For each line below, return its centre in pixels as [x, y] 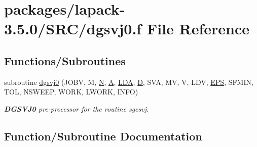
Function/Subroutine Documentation [103, 136]
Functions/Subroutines [65, 60]
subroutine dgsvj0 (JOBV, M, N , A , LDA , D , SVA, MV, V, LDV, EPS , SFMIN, [129, 82]
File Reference [198, 29]
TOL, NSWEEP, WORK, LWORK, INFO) [71, 92]
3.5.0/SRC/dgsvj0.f [73, 29]
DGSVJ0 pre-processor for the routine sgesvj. [77, 108]
